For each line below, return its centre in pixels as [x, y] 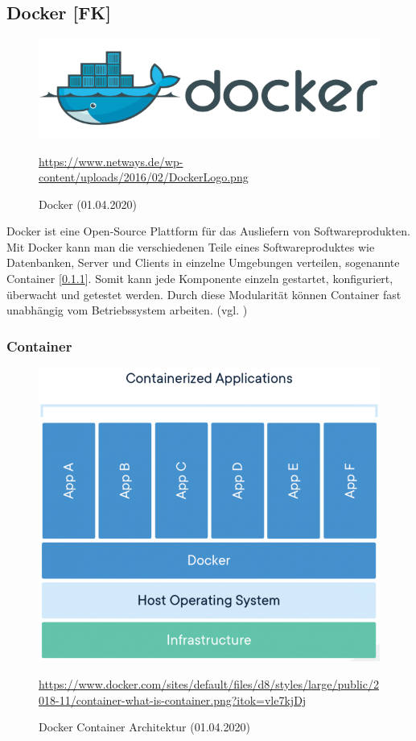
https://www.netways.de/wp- [111, 161]
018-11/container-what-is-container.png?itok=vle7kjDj [173, 699]
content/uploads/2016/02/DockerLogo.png [144, 177]
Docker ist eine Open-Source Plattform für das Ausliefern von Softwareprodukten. [208, 231]
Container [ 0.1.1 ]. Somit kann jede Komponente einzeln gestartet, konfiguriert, [200, 279]
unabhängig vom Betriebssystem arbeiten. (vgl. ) [127, 310]
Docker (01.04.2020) [88, 204]
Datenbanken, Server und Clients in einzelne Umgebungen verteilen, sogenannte [203, 262]
